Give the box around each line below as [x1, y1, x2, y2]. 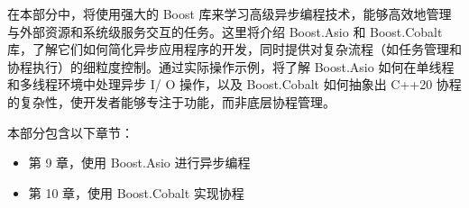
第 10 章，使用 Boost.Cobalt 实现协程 [28, 183, 244, 202]
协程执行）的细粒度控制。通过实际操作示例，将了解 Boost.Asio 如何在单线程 [7, 57, 455, 76]
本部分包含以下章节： [7, 122, 133, 141]
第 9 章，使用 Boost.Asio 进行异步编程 [28, 153, 251, 172]
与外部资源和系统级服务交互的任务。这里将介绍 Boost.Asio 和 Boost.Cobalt [7, 22, 443, 41]
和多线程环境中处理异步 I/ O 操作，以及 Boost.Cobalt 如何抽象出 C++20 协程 [7, 75, 462, 94]
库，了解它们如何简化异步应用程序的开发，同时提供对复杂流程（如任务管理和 [7, 40, 462, 59]
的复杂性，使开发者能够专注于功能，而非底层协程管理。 [7, 92, 336, 111]
